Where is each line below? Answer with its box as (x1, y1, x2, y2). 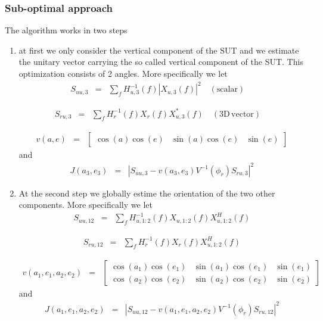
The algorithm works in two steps (5, 24, 128, 36)
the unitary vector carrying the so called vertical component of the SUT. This (18, 55, 303, 68)
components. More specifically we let (18, 198, 153, 211)
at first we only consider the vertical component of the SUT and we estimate (18, 43, 299, 56)
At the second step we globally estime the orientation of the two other (18, 186, 275, 199)
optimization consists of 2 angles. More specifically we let (18, 67, 228, 79)
